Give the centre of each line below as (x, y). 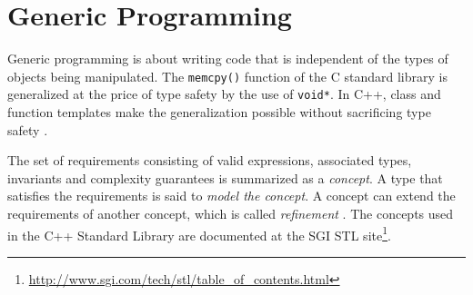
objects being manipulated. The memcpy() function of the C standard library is (227, 76)
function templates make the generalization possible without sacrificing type (219, 112)
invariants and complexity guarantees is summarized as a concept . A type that (225, 177)
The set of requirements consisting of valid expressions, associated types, (210, 160)
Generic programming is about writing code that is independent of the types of (228, 59)
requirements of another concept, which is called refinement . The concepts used (231, 213)
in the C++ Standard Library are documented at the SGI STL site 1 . (199, 233)
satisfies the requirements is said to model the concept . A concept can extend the (231, 196)
